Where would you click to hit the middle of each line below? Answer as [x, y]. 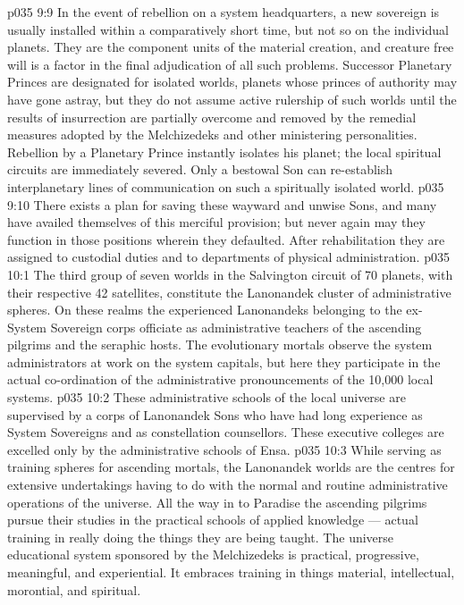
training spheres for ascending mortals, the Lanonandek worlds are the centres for [231, 467]
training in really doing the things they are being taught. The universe [201, 537]
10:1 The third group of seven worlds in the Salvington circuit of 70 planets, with [230, 274]
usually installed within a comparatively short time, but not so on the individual [228, 29]
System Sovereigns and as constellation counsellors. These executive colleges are [226, 432]
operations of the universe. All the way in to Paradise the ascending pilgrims [217, 502]
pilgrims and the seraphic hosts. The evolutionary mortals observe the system [220, 345]
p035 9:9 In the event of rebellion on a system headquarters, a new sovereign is [224, 12]
